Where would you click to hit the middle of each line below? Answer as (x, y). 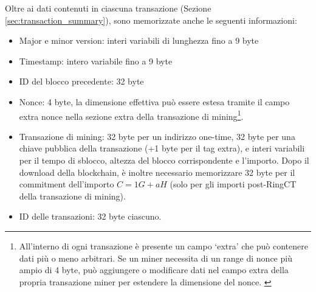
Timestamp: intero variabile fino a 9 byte (96, 61)
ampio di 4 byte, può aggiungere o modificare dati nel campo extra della (154, 270)
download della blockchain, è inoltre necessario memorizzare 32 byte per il (157, 172)
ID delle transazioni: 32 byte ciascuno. (90, 216)
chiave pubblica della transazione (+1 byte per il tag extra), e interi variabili (162, 148)
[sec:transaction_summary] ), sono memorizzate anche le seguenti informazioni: (151, 20)
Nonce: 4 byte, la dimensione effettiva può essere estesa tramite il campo (154, 101)
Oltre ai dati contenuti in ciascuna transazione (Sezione (108, 8)
